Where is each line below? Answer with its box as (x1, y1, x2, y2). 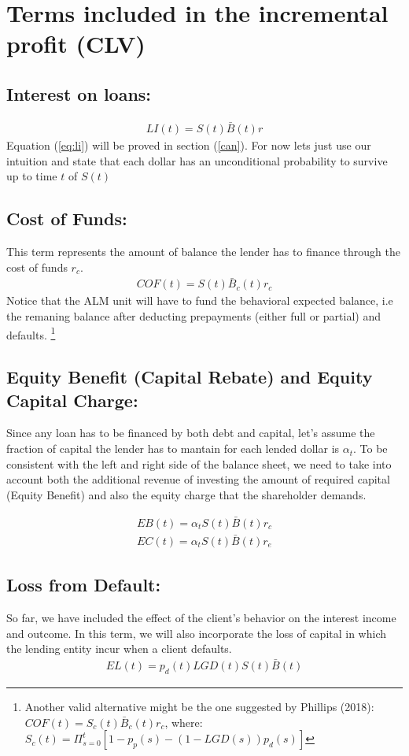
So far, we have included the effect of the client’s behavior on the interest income (6, 610, 396, 626)
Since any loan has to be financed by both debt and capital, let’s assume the (6, 424, 375, 441)
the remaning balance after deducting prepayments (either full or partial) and (6, 308, 381, 324)
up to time (6, 168, 57, 184)
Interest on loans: (6, 81, 152, 106)
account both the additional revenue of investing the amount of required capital (6, 471, 390, 487)
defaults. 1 (6, 324, 56, 343)
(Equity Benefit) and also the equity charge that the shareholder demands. (6, 486, 367, 502)
